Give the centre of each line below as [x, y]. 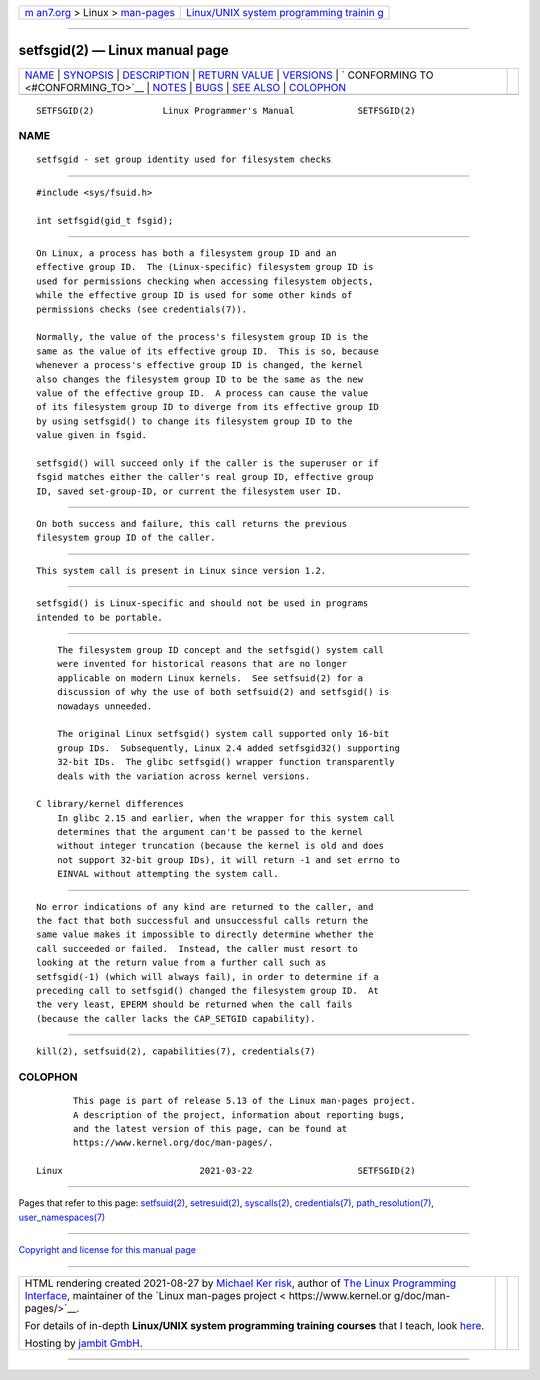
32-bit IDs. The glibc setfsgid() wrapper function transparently [225, 762]
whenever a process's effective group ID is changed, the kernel [200, 365]
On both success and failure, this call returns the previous [192, 524]
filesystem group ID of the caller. [126, 538]
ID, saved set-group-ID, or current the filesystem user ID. [189, 491]
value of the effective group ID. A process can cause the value [202, 393]
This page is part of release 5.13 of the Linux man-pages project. [244, 1101]
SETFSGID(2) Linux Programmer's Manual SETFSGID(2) [226, 110]
